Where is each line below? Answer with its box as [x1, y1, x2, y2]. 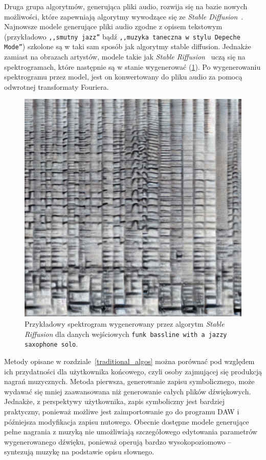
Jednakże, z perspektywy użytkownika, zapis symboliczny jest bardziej [4, 396, 225, 407]
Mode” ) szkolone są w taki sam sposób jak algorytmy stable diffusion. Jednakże [4, 41, 251, 52]
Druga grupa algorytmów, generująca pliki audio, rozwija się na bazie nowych [4, 1, 248, 11]
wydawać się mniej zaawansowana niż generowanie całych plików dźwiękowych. [4, 386, 251, 396]
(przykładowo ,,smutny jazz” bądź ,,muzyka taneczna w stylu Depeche [4, 31, 240, 42]
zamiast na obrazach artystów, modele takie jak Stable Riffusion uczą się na [4, 51, 246, 62]
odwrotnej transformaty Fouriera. [4, 81, 109, 92]
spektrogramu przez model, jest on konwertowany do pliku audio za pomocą [4, 71, 242, 82]
